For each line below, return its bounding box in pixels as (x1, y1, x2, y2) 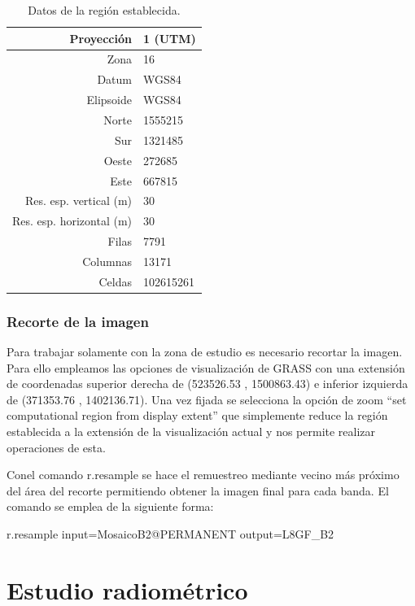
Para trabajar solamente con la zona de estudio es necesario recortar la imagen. (7, 343, 403, 360)
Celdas (98, 272, 132, 290)
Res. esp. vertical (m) (24, 192, 132, 209)
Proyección (69, 29, 132, 46)
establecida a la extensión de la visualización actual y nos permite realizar (7, 423, 376, 439)
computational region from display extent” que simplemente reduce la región (7, 407, 388, 424)
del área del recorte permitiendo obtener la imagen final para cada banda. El (7, 482, 389, 499)
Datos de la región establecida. (28, 2, 181, 18)
